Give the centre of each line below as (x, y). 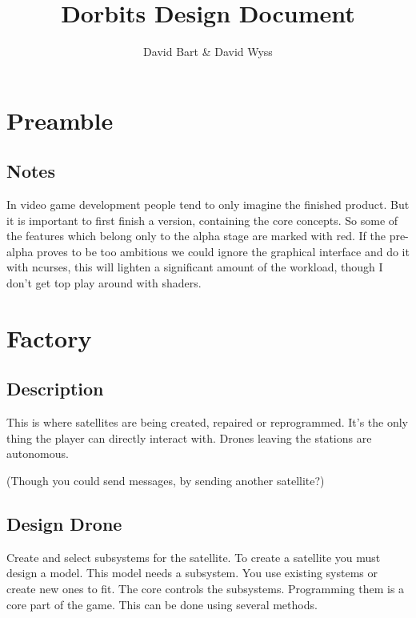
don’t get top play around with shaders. (104, 283)
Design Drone (64, 524)
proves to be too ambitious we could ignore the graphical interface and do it (223, 251)
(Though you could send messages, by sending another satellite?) (166, 481)
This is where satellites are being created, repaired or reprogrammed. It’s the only (207, 422)
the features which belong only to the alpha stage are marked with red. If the (196, 236)
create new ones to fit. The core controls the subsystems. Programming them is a (206, 589)
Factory (49, 337)
